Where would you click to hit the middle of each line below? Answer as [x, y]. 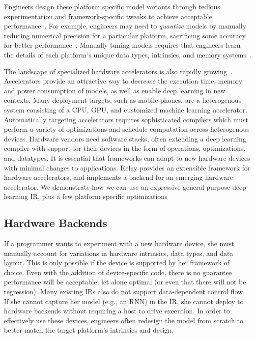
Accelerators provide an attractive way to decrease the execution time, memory [123, 81]
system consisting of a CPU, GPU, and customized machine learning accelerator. [126, 109]
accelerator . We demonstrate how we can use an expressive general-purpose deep [125, 186]
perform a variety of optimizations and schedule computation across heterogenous [127, 129]
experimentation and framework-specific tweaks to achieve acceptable [108, 16]
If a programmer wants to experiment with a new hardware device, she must [119, 243]
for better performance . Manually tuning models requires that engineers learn [122, 45]
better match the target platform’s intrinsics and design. [89, 330]
